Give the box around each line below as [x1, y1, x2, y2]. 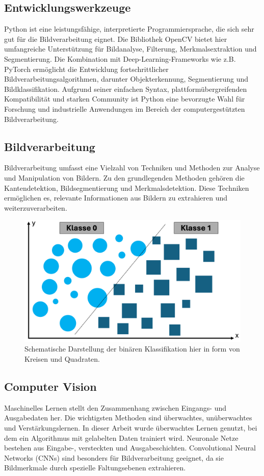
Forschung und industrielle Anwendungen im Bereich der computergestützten [4, 103, 245, 114]
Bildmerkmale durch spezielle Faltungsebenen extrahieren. [4, 462, 186, 473]
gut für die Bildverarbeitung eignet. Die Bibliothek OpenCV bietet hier [4, 33, 227, 44]
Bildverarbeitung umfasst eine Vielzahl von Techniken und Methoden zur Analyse [4, 162, 260, 173]
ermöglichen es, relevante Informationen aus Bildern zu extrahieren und [4, 192, 228, 203]
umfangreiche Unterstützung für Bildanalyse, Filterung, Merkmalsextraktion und [4, 43, 257, 54]
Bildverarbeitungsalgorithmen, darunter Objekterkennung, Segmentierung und [4, 73, 248, 84]
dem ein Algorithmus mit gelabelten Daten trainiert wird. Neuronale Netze [4, 432, 239, 443]
